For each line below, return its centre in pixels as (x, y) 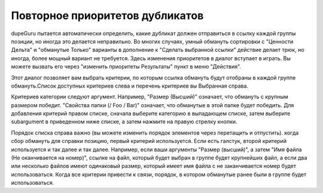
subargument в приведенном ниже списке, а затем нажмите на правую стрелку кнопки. (124, 122)
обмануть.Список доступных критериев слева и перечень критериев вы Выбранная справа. (129, 86)
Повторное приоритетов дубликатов (107, 15)
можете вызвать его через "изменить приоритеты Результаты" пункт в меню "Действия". (126, 67)
